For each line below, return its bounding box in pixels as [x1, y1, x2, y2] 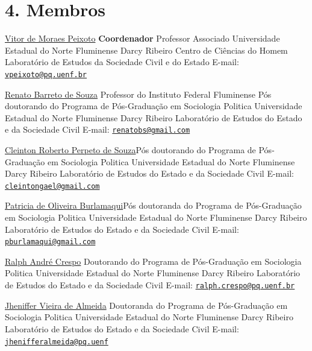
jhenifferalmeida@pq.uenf [5, 337, 108, 346]
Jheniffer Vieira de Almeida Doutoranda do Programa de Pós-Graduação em [5, 299, 288, 311]
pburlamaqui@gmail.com [5, 238, 96, 247]
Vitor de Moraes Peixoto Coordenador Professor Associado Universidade [5, 32, 280, 45]
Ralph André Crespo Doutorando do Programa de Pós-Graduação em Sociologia [5, 255, 302, 267]
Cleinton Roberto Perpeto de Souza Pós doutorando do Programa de [5, 144, 256, 156]
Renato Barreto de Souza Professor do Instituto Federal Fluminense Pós [5, 87, 272, 100]
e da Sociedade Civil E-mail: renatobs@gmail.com [5, 123, 190, 136]
